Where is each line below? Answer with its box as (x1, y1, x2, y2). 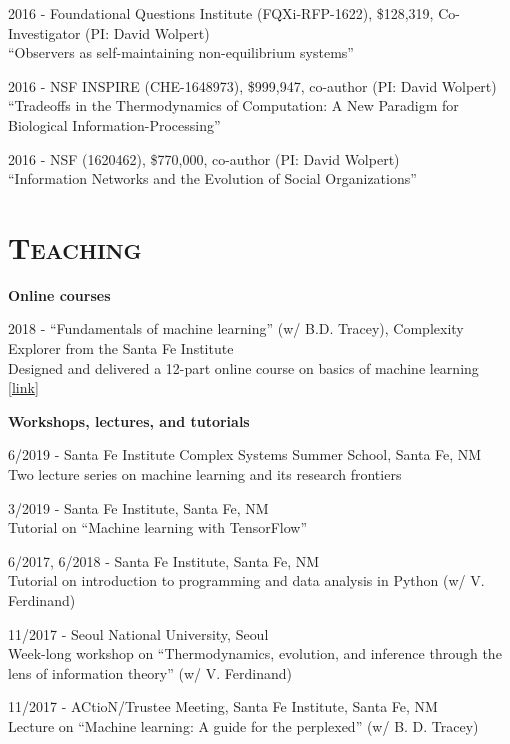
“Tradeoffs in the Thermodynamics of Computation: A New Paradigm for (8, 95, 459, 116)
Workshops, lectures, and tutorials (8, 410, 250, 431)
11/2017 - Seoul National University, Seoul (8, 623, 269, 644)
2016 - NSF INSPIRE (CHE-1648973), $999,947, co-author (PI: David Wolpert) (8, 75, 497, 96)
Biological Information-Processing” (8, 114, 221, 135)
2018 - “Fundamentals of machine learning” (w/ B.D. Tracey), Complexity (8, 318, 464, 339)
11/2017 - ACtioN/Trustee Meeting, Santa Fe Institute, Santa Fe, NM (8, 696, 438, 717)
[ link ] (8, 377, 39, 398)
